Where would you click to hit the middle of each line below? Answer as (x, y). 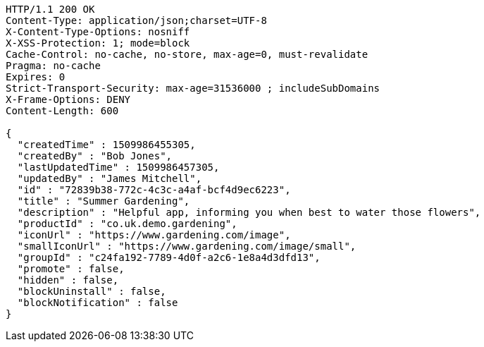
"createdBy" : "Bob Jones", (95, 156)
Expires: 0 (36, 77)
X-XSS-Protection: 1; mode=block (98, 43)
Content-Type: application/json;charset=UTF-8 (136, 20)
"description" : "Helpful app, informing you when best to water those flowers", (249, 212)
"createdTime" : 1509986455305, (106, 145)
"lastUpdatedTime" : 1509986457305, (118, 167)
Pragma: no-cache (53, 66)
